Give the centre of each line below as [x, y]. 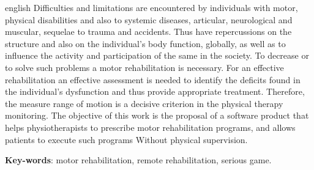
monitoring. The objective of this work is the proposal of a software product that [157, 115]
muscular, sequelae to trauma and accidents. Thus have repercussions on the [148, 31]
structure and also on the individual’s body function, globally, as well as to [145, 43]
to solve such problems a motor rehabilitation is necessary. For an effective [144, 67]
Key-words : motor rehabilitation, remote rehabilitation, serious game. [138, 160]
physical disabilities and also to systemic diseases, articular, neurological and [149, 19]
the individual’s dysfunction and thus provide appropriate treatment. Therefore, [155, 91]
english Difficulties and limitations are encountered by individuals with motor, [151, 7]
